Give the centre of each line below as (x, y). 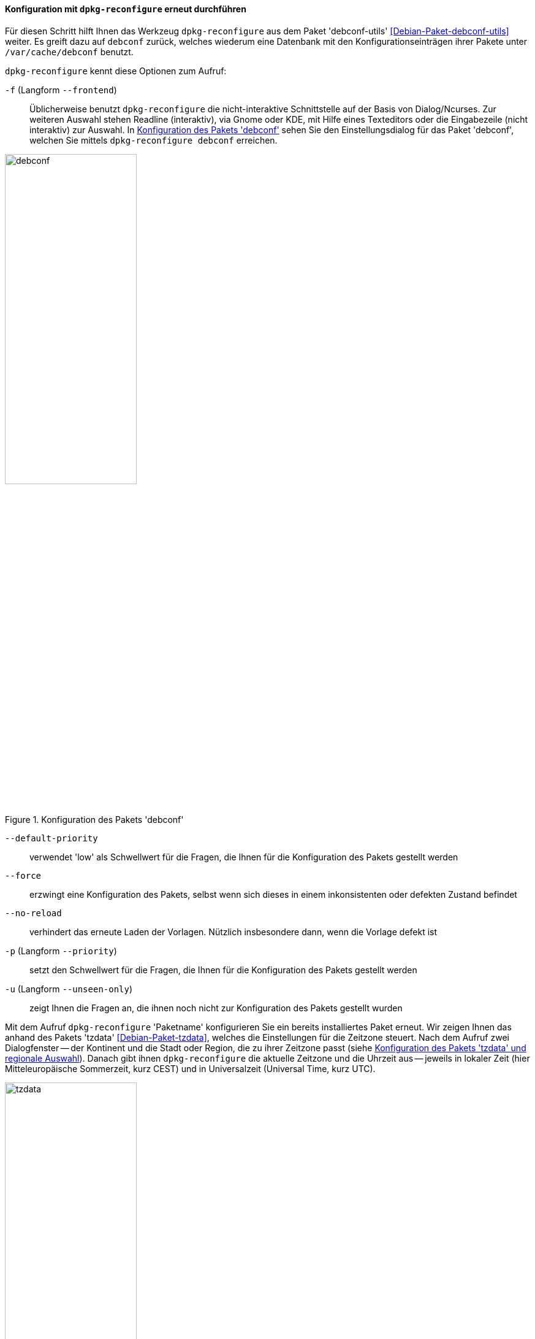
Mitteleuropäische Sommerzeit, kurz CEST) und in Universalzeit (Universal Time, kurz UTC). (190, 1068)
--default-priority (51, 838)
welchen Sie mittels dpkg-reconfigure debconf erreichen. (154, 140)
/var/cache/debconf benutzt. (69, 52)
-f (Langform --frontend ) (61, 90)
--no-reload (33, 913)
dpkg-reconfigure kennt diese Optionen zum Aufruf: (116, 71)
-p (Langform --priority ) (61, 951)
